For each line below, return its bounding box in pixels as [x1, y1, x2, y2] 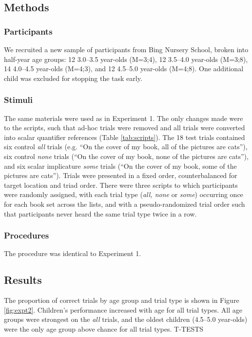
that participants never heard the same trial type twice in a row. [4, 208, 197, 218]
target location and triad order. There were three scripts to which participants [4, 179, 238, 190]
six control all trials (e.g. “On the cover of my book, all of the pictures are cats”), [4, 141, 248, 152]
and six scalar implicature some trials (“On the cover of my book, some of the [4, 160, 237, 171]
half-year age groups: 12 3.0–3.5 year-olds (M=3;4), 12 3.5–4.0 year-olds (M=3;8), [4, 54, 248, 64]
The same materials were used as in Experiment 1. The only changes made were [4, 113, 243, 123]
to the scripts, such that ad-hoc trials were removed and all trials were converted [4, 122, 245, 133]
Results [4, 272, 42, 287]
